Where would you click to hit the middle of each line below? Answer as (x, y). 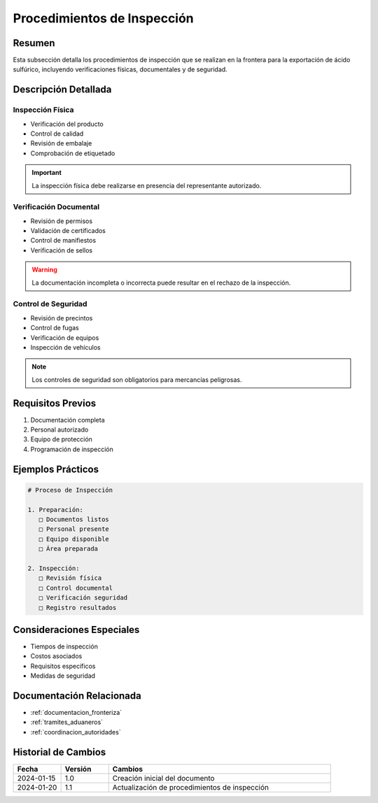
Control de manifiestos (63, 241)
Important (47, 173)
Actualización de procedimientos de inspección (191, 787)
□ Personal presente (74, 529)
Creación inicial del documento (163, 778)
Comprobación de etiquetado (73, 153)
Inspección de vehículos (65, 347)
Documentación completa (68, 420)
